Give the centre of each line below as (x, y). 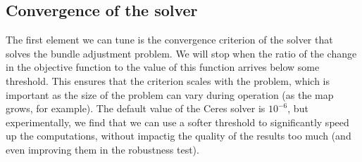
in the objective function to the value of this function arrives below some (163, 67)
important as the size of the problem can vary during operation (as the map (170, 94)
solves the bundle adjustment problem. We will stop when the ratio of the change (181, 53)
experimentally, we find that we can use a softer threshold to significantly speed (177, 122)
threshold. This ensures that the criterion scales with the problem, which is (168, 80)
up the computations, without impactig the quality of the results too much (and (179, 136)
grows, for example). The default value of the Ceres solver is (136, 108)
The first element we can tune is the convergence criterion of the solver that (169, 40)
